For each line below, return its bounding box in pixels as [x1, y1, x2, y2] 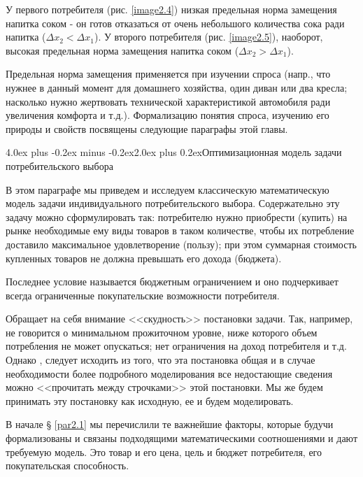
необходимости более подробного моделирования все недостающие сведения [6, 366, 333, 380]
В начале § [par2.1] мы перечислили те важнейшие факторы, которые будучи [6, 417, 334, 432]
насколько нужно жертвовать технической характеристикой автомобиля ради [6, 94, 331, 108]
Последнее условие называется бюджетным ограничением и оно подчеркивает [6, 274, 339, 289]
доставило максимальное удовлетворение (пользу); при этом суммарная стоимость [6, 236, 357, 251]
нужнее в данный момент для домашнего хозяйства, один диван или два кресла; [6, 80, 348, 94]
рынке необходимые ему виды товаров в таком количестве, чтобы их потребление [6, 223, 355, 238]
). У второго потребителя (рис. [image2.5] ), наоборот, [94, 29, 323, 44]
